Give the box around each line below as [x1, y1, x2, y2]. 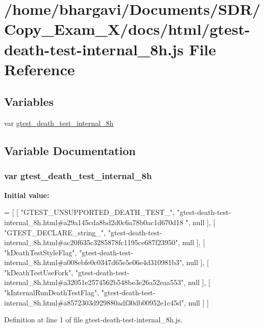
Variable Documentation [4, 143, 136, 159]
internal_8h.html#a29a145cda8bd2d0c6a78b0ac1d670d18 [4, 216, 183, 227]
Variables [4, 94, 54, 110]
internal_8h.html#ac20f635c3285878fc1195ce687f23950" [4, 237, 178, 248]
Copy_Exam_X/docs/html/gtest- [4, 18, 250, 39]
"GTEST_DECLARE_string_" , [4, 227, 106, 237]
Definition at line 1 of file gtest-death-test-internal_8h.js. [4, 314, 183, 325]
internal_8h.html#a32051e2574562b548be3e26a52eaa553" [4, 277, 184, 288]
